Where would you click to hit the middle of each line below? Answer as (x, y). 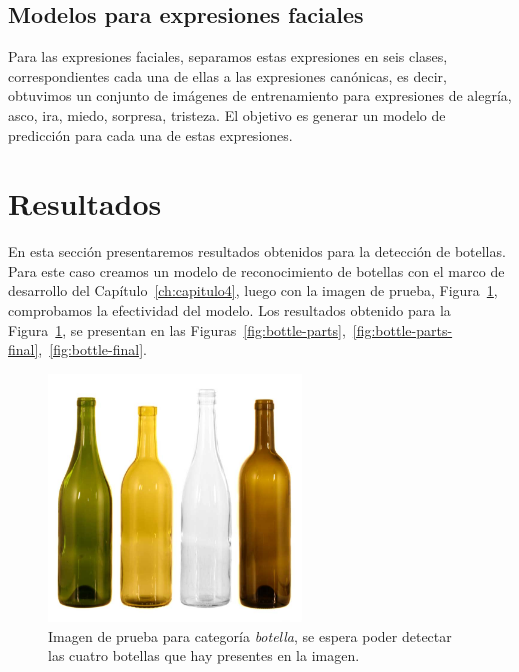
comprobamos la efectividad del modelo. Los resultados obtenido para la (229, 310)
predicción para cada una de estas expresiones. (150, 134)
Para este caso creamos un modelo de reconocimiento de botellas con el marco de (256, 270)
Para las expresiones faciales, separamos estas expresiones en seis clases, (228, 56)
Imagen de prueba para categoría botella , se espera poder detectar (250, 635)
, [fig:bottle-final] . (92, 349)
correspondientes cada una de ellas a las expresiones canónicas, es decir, (227, 75)
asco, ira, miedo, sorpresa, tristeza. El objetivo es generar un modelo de (227, 114)
